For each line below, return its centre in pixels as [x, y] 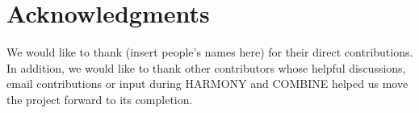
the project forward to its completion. [100, 99]
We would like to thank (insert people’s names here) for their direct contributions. [210, 52]
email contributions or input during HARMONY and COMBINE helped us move [207, 84]
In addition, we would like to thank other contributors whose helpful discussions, [206, 67]
